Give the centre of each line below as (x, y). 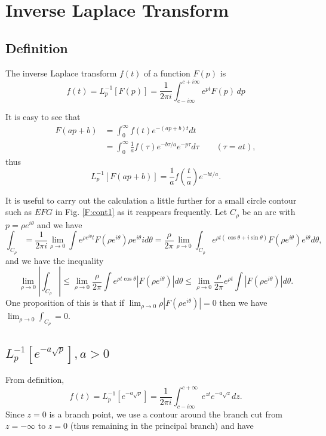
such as (19, 212)
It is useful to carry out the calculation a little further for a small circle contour (151, 200)
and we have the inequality (55, 260)
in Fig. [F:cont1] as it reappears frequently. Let (141, 212)
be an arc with (269, 212)
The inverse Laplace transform (61, 73)
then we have (243, 303)
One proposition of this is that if (65, 303)
